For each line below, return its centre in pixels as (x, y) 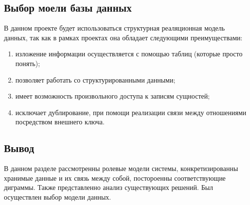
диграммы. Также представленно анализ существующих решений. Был (109, 187)
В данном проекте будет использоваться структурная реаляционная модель (115, 28)
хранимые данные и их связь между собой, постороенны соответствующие (115, 178)
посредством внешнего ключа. (60, 122)
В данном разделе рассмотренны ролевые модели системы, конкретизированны (121, 168)
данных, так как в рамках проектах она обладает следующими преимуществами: (123, 37)
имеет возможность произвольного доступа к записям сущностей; (113, 96)
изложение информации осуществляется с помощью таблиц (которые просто (129, 54)
